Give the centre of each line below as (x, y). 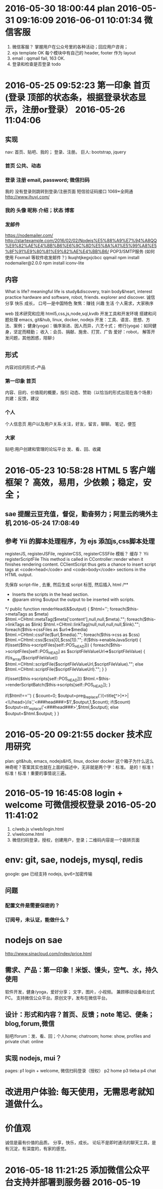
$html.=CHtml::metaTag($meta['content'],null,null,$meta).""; (65, 619)
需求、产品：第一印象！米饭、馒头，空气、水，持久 (81, 970)
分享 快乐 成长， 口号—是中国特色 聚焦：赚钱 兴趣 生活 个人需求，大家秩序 (79, 303)
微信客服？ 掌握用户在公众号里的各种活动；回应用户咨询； (70, 47)
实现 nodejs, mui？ (33, 1058)
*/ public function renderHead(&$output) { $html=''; (57, 609)
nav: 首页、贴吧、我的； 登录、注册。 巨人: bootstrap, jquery (65, 152)
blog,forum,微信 (30, 1024)
